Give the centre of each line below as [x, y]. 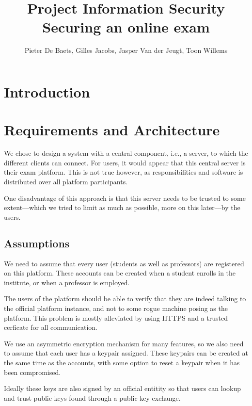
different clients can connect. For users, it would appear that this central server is [125, 162]
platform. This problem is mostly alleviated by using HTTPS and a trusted [116, 317]
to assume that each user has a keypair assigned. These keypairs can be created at [126, 353]
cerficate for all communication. [51, 327]
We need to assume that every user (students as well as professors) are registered [124, 263]
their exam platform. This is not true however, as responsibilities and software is [124, 172]
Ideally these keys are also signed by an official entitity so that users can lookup [123, 388]
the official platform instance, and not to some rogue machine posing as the [116, 308]
